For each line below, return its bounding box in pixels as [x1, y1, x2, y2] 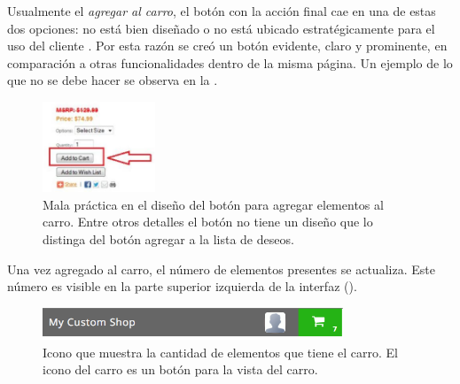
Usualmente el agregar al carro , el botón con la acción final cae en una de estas [7, 2, 436, 19]
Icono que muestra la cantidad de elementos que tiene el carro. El [43, 342, 398, 361]
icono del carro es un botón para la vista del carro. [43, 360, 318, 379]
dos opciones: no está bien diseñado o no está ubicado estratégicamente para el [7, 19, 435, 37]
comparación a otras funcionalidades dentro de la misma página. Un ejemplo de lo [7, 53, 453, 72]
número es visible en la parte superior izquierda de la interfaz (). [7, 277, 357, 296]
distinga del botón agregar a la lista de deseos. [43, 230, 294, 249]
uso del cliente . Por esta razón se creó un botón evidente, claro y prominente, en [7, 36, 448, 55]
